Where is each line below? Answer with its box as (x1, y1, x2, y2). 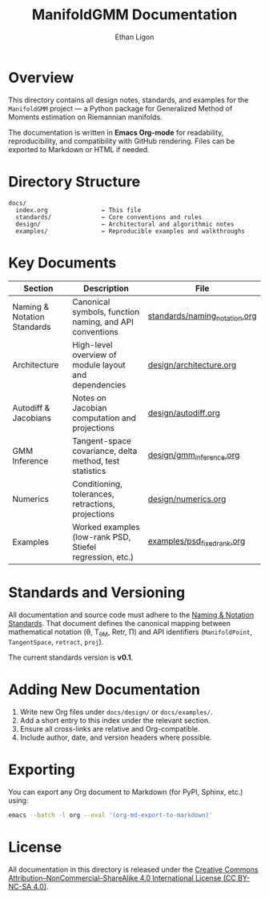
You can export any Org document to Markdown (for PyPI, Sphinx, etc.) (8, 787, 243, 797)
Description (83, 283, 130, 294)
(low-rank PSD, (71, 531, 131, 542)
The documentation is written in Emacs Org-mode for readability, (8, 127, 224, 137)
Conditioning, (71, 478, 122, 489)
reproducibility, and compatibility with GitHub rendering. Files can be (8, 136, 235, 146)
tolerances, (71, 488, 114, 500)
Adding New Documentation (8, 680, 201, 699)
